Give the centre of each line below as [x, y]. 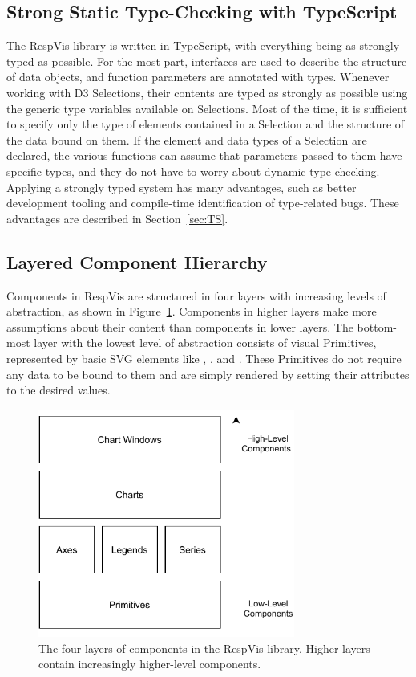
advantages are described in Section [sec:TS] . [117, 218]
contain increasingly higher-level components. [150, 664]
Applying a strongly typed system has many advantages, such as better [182, 187]
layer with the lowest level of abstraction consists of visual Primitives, [205, 343]
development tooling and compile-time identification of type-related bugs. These [203, 203]
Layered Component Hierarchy [137, 261]
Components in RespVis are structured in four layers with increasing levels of [196, 295]
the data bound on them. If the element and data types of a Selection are [187, 139]
